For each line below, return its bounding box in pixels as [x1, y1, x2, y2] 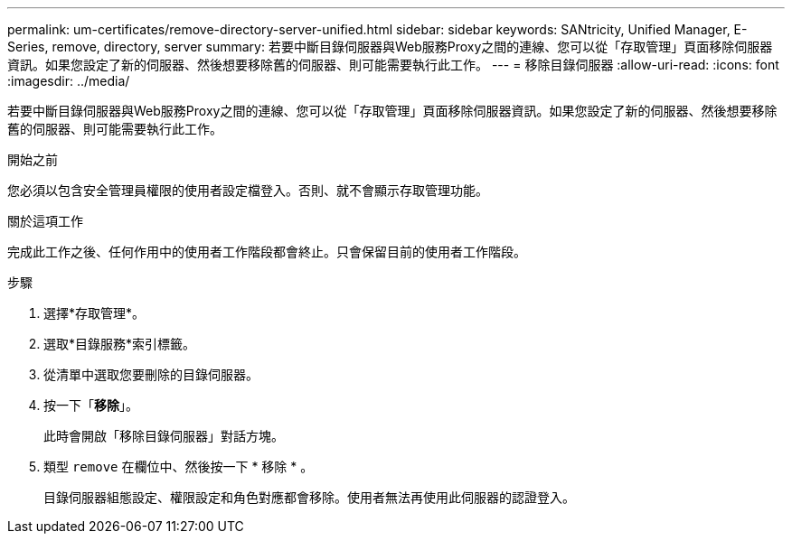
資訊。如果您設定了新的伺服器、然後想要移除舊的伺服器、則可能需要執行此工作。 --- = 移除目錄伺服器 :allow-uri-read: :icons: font [7, 57, 779, 72]
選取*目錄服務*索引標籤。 [43, 336, 196, 351]
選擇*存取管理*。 [43, 305, 146, 321]
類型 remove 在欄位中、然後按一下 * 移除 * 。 [43, 459, 314, 474]
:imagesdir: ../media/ [7, 73, 130, 89]
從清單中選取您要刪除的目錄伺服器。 [43, 367, 259, 382]
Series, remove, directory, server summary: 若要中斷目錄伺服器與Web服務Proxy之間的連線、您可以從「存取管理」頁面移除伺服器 [7, 39, 773, 54]
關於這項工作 [7, 213, 83, 229]
